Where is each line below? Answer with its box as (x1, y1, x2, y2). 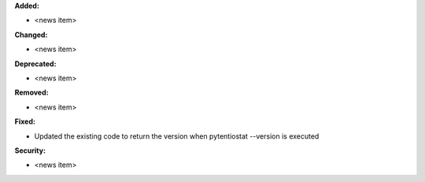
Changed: (14, 30, 48, 39)
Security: (14, 146, 46, 155)
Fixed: (14, 117, 35, 126)
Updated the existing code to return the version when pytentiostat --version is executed (34, 131, 320, 141)
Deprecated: (14, 59, 57, 69)
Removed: (14, 87, 49, 98)
